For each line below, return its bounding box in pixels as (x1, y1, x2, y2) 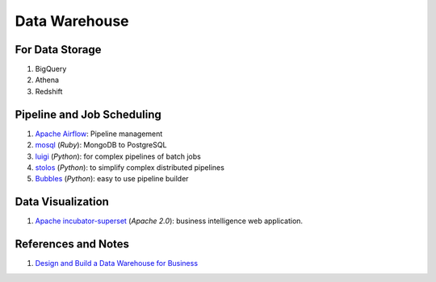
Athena (35, 75, 60, 85)
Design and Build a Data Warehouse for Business (35, 259, 198, 268)
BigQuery (35, 64, 67, 74)
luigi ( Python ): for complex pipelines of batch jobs (35, 151, 201, 161)
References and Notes (15, 238, 129, 251)
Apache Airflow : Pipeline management (35, 129, 163, 139)
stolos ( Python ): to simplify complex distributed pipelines (35, 162, 225, 172)
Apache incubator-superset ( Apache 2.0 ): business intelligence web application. (35, 216, 303, 226)
